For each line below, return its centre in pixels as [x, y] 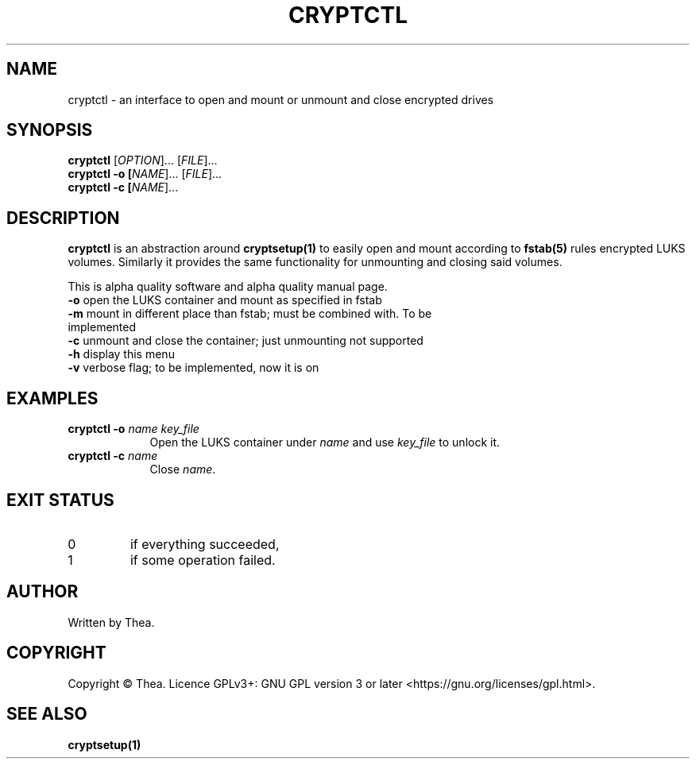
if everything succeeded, [205, 544]
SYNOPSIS [50, 130]
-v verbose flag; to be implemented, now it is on [193, 368]
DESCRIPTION [63, 218]
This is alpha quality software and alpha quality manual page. [228, 287]
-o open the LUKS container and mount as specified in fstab [225, 300]
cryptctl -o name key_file [133, 429]
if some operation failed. [203, 560]
